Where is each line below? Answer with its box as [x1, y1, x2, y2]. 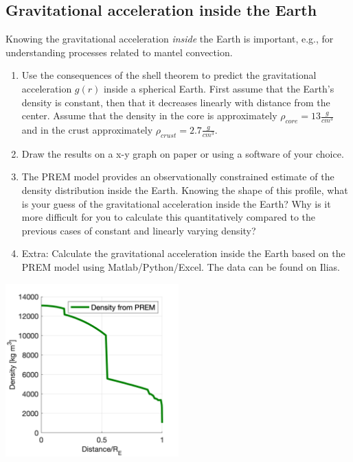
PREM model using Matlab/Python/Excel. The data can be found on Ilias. [21, 259, 340, 273]
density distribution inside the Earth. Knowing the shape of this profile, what [21, 182, 348, 197]
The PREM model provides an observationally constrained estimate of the [21, 169, 334, 184]
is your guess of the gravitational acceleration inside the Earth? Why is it [21, 196, 331, 210]
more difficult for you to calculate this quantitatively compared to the [21, 210, 315, 224]
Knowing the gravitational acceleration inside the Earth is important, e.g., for [5, 32, 334, 46]
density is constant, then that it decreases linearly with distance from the [21, 95, 330, 109]
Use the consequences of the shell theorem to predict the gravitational [21, 68, 317, 82]
